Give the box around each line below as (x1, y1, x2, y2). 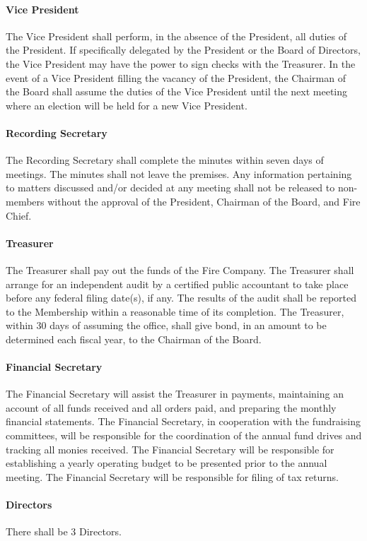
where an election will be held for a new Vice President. (6, 97, 247, 112)
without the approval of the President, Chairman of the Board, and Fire (47, 194, 361, 208)
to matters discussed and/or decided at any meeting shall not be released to (6, 180, 335, 195)
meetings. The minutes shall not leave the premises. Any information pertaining (6, 166, 352, 181)
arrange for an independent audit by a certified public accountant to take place (6, 276, 349, 291)
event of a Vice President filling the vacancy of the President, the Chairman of (6, 70, 346, 85)
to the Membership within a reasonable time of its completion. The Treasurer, (6, 304, 344, 319)
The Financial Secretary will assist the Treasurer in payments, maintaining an (6, 386, 344, 401)
